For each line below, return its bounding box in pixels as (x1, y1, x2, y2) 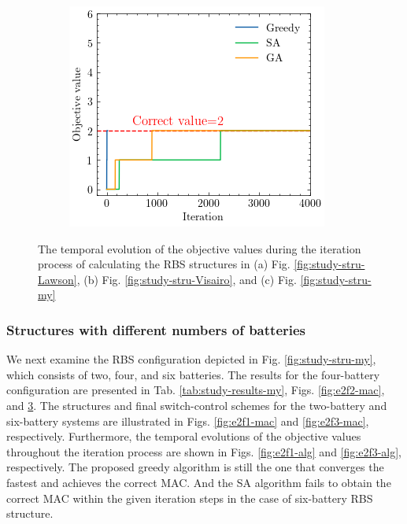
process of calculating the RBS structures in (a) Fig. (38, 256, 290, 272)
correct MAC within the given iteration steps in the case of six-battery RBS (6, 489, 373, 506)
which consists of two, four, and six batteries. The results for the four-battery (6, 366, 380, 382)
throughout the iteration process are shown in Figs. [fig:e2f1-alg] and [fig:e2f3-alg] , (6, 443, 402, 459)
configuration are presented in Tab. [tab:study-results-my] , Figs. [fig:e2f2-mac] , (6, 382, 385, 398)
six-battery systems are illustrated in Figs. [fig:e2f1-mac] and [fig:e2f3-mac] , (6, 412, 369, 429)
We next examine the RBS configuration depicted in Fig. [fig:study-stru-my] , (6, 351, 376, 367)
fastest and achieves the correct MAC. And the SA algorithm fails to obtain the (6, 474, 391, 490)
